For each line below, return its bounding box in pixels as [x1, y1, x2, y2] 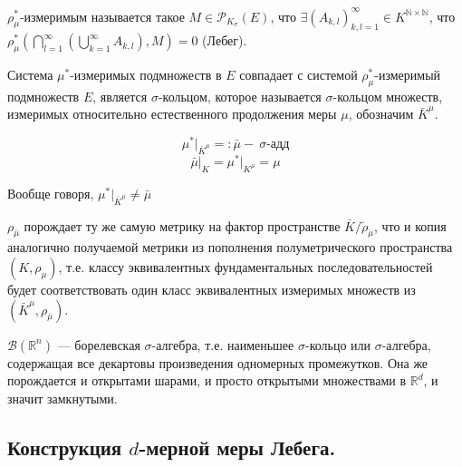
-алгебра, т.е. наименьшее [151, 335, 294, 354]
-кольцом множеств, [332, 86, 443, 105]
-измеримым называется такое [19, 6, 185, 25]
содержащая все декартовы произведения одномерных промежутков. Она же [7, 353, 428, 372]
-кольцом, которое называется [158, 86, 322, 105]
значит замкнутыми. [7, 388, 118, 407]
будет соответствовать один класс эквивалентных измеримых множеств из [7, 280, 416, 299]
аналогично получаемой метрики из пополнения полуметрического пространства [7, 238, 453, 257]
